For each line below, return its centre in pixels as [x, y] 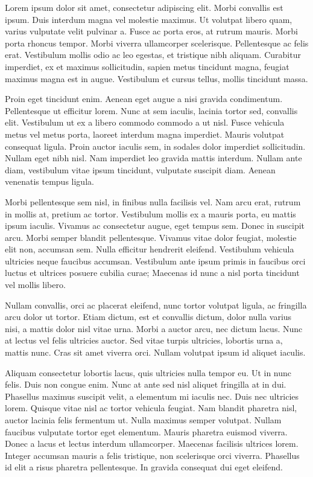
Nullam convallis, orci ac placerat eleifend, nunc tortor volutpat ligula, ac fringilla [156, 305]
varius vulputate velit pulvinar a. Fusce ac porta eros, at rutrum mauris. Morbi [151, 31]
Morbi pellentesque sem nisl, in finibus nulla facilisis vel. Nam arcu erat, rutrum [153, 201]
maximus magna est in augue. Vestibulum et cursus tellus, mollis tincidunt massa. [156, 78]
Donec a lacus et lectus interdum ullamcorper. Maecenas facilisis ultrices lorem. [152, 443]
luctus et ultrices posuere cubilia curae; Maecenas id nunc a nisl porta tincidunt [152, 273]
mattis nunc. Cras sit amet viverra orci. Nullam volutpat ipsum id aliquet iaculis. [155, 352]
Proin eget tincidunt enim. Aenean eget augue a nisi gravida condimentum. [144, 99]
